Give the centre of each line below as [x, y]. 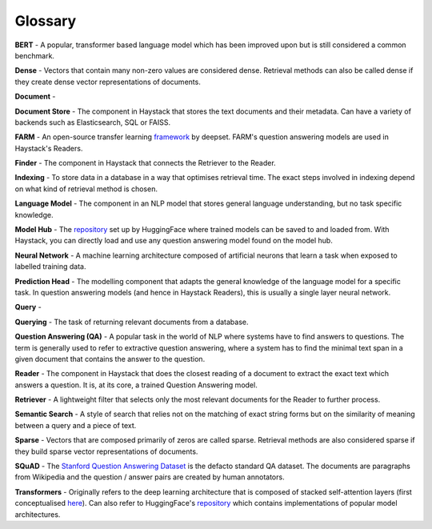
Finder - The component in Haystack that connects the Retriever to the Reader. [145, 163]
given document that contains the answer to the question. [110, 359]
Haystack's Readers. [49, 148]
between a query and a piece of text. [76, 425]
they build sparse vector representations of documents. [106, 451]
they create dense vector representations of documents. [108, 82]
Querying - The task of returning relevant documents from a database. [132, 322]
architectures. [38, 514]
